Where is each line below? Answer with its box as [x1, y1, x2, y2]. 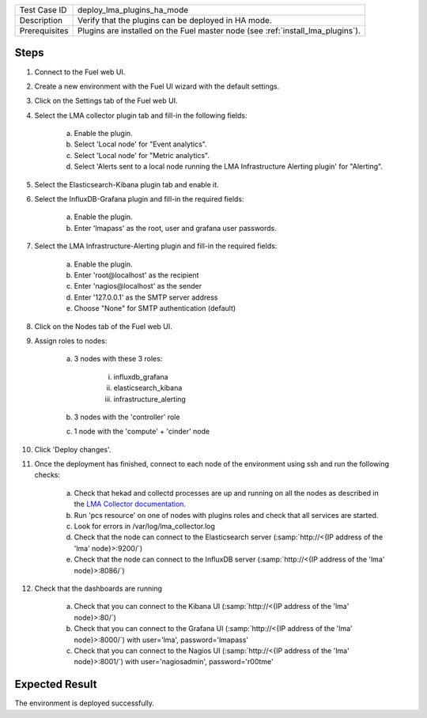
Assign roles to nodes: [34, 336, 108, 346]
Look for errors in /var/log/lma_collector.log [74, 522, 215, 531]
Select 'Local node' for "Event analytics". [74, 139, 207, 149]
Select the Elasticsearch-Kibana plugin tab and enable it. [34, 179, 219, 189]
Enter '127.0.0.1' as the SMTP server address [74, 293, 218, 302]
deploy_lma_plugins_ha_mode [77, 5, 189, 15]
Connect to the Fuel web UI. [34, 67, 126, 77]
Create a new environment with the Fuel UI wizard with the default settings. [34, 81, 280, 91]
